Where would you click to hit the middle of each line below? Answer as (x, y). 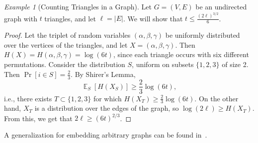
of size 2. (235, 64)
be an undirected (221, 6)
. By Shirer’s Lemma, (103, 74)
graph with (21, 18)
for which (107, 98)
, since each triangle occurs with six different (181, 54)
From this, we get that (38, 118)
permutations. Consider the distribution (65, 64)
